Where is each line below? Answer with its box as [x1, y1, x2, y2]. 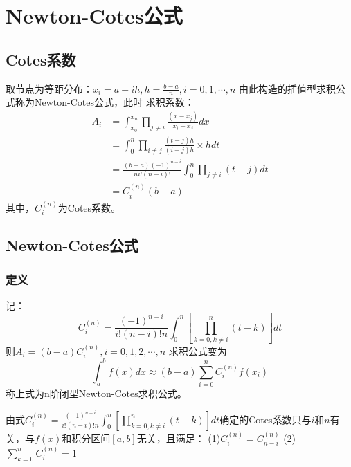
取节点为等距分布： [6, 81, 93, 95]
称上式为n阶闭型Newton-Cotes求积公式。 [6, 386, 187, 401]
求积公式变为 [168, 343, 227, 358]
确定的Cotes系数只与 [219, 412, 312, 426]
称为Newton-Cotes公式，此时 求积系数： [15, 95, 195, 109]
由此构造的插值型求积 [239, 81, 336, 95]
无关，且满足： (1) [136, 430, 221, 445]
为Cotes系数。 [57, 200, 121, 214]
